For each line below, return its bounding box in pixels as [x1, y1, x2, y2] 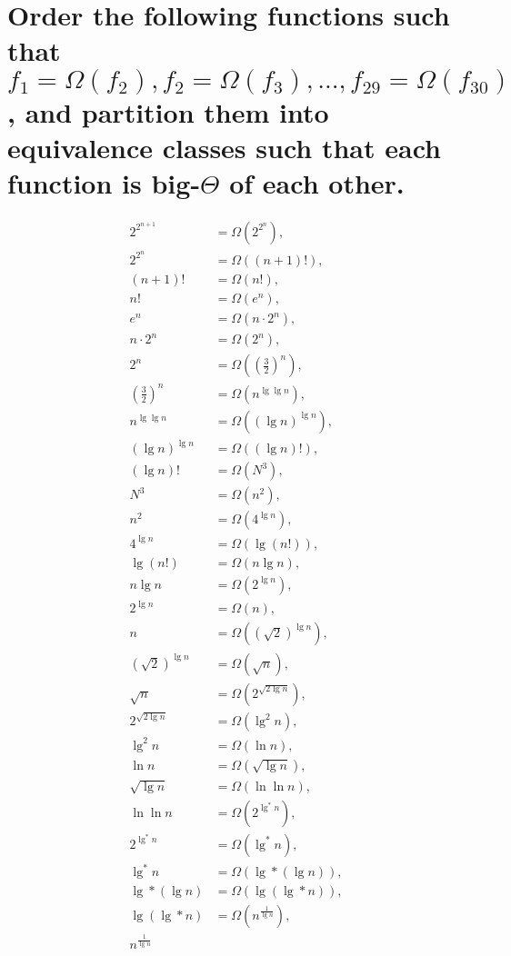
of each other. [229, 164, 405, 201]
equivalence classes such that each [7, 128, 441, 165]
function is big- [7, 164, 201, 201]
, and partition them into [7, 93, 329, 130]
